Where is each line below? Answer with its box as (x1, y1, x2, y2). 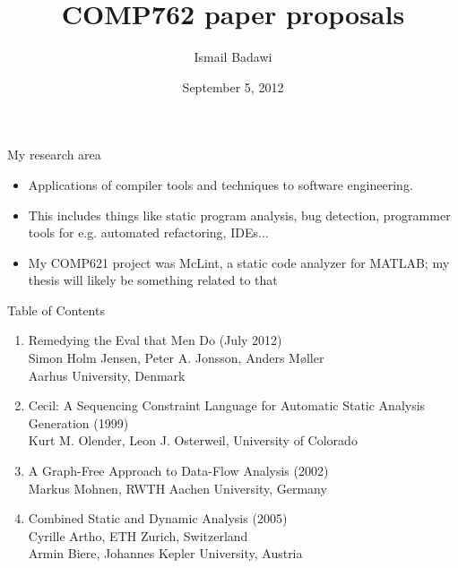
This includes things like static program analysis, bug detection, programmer (28, 205, 451, 224)
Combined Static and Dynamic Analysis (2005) (28, 509, 288, 528)
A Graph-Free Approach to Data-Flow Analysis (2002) (28, 461, 329, 480)
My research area (7, 145, 101, 164)
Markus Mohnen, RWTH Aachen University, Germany (28, 478, 327, 497)
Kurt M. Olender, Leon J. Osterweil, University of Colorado (28, 431, 358, 450)
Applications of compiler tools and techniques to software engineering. (28, 175, 413, 194)
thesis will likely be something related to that (28, 271, 278, 289)
